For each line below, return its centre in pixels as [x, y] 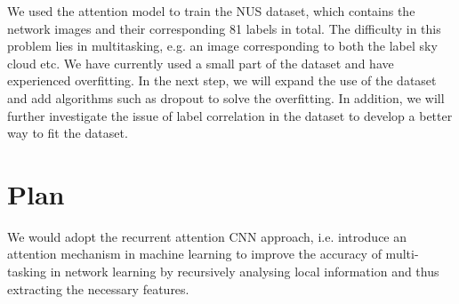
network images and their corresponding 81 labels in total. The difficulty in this [224, 28]
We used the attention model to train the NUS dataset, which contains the [211, 11]
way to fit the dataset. [68, 133]
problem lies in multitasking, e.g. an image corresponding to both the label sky [222, 46]
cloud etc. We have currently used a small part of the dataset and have [201, 63]
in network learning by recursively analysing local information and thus [245, 272]
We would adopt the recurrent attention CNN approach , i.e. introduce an [207, 236]
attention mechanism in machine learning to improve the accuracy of [194, 254]
